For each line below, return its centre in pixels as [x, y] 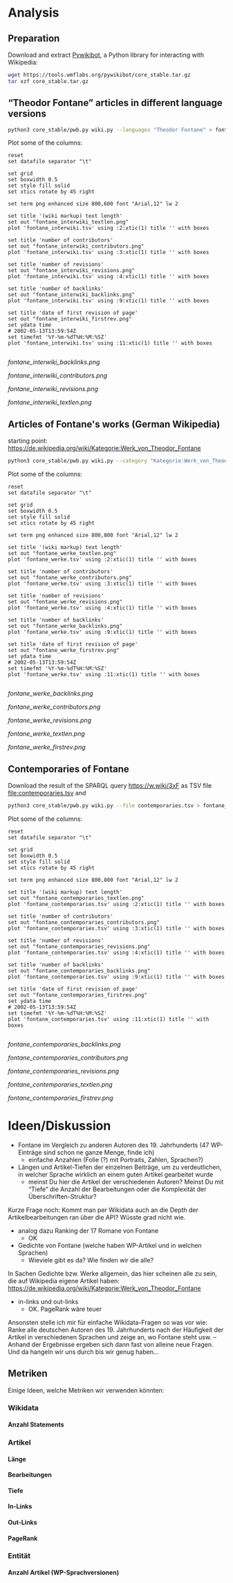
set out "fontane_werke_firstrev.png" [64, 651]
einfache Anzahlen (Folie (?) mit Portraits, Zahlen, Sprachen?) [115, 1159]
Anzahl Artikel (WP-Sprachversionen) [64, 1573]
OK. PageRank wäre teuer [65, 1309]
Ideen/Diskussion [59, 1125]
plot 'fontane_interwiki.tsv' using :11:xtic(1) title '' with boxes [110, 343]
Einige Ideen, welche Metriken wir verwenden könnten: [86, 1390]
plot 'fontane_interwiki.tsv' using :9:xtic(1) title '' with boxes [109, 301]
